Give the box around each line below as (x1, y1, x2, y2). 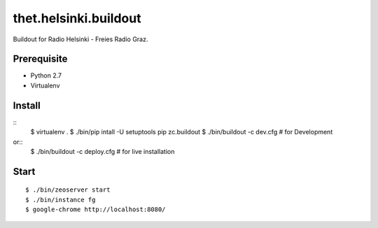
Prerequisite (13, 53, 68, 65)
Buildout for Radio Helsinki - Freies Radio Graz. (13, 35, 148, 43)
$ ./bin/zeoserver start (25, 186, 111, 194)
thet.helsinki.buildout (13, 10, 141, 26)
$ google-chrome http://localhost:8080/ (25, 206, 166, 213)
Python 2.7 (30, 71, 62, 80)
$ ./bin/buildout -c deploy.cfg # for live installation (30, 147, 175, 155)
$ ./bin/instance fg (25, 196, 96, 204)
